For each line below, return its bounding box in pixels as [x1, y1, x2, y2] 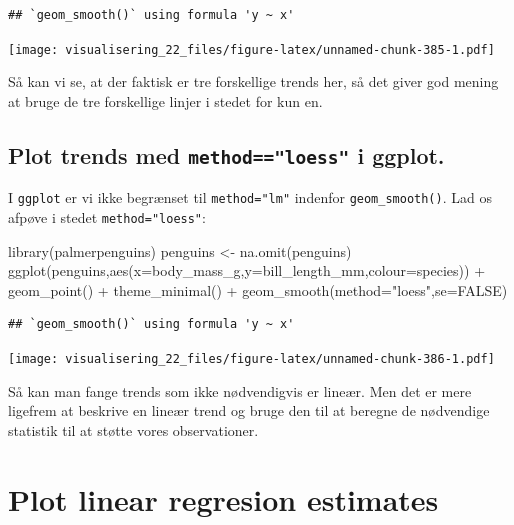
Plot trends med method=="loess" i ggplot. [8, 139, 445, 170]
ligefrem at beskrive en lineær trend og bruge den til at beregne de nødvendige [8, 400, 490, 421]
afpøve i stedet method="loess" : [8, 206, 206, 227]
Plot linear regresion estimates [8, 478, 439, 519]
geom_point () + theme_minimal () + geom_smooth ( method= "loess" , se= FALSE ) [8, 279, 508, 300]
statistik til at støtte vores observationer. [8, 419, 259, 440]
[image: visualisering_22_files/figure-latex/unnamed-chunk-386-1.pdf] [8, 351, 495, 366]
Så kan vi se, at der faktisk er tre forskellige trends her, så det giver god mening [8, 71, 499, 92]
